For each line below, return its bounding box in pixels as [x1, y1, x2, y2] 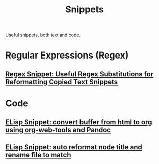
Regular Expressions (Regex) [5, 49, 129, 61]
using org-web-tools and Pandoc [5, 126, 111, 134]
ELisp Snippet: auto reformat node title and [5, 143, 142, 151]
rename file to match [5, 150, 71, 159]
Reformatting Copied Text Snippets [5, 77, 118, 86]
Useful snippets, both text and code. [5, 32, 81, 38]
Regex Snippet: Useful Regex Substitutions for [5, 70, 154, 78]
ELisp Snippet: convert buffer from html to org [5, 118, 152, 127]
